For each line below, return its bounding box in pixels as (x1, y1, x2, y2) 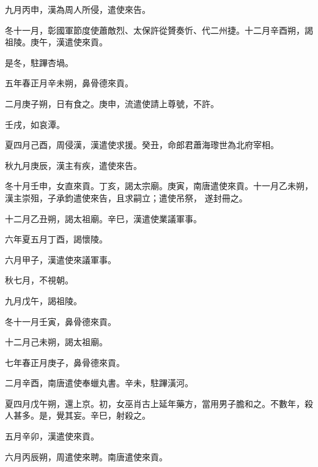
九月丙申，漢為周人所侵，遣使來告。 (5, 3, 150, 15)
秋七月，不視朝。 (5, 274, 73, 286)
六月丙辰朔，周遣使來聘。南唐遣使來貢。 (5, 450, 168, 463)
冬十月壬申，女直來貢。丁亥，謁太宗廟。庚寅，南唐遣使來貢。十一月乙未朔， (5, 179, 313, 192)
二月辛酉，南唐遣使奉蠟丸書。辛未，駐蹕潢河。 (5, 376, 193, 389)
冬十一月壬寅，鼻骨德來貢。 (5, 315, 116, 327)
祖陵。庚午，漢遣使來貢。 (5, 35, 108, 48)
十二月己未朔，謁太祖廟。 (5, 335, 108, 348)
